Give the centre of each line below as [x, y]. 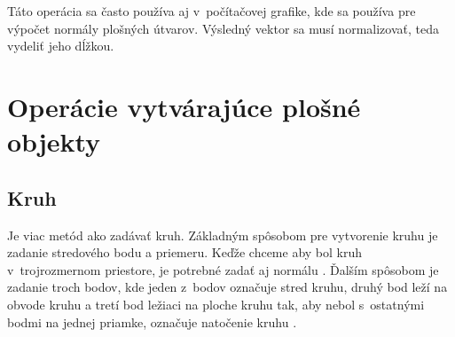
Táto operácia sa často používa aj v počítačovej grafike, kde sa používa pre [212, 11]
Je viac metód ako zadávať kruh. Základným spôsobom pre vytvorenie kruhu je [223, 235]
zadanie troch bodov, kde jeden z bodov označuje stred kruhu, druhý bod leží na [227, 287]
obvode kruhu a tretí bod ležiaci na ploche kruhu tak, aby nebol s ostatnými [216, 304]
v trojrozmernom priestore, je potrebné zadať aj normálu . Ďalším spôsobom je [223, 269]
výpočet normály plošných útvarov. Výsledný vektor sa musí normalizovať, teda [223, 28]
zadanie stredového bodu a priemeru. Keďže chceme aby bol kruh [185, 252]
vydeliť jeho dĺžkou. [61, 46]
